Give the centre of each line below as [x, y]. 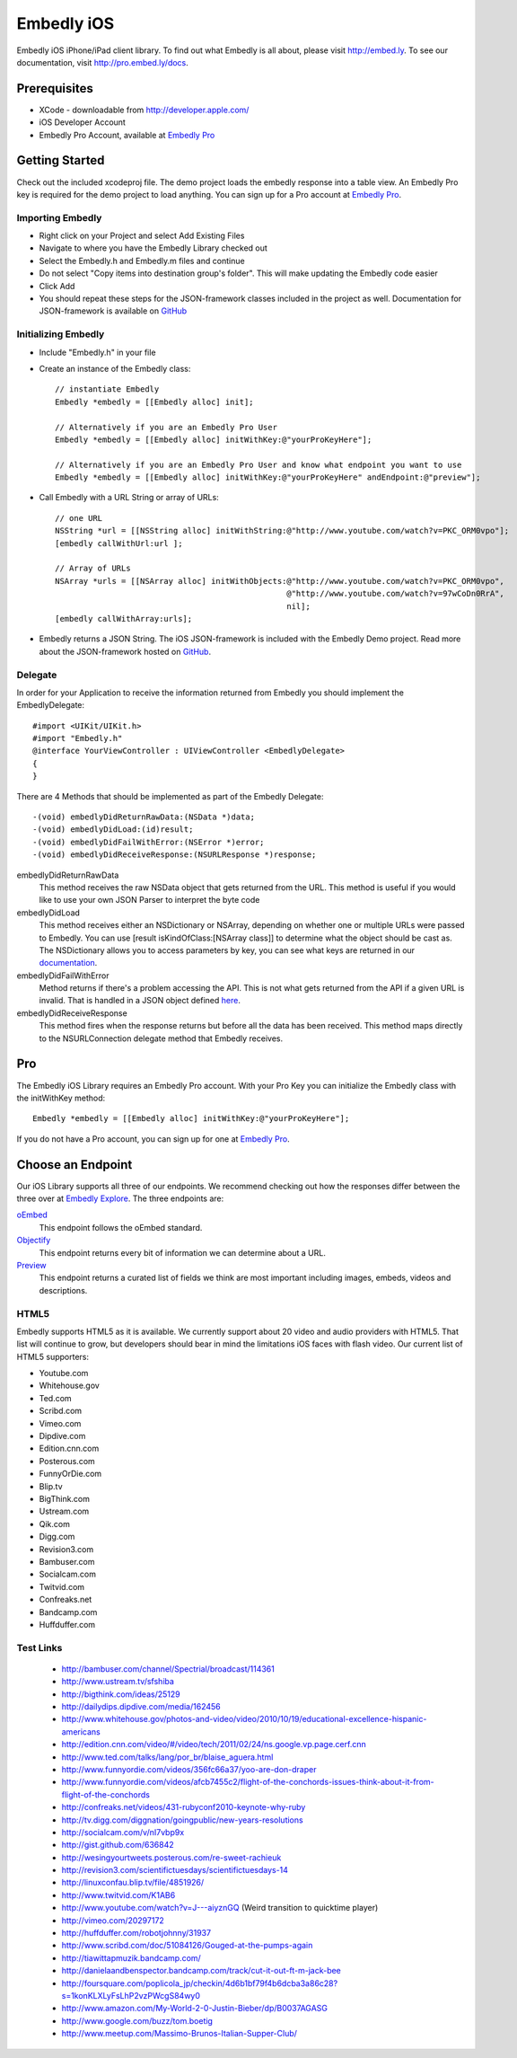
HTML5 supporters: [53, 1356]
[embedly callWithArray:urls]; [124, 618]
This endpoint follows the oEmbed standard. [121, 1227]
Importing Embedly [59, 217]
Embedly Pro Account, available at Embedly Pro [127, 135]
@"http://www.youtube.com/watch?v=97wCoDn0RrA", [395, 594]
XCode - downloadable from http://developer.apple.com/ [144, 110]
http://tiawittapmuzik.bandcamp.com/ [131, 1957]
